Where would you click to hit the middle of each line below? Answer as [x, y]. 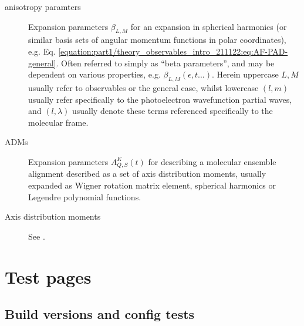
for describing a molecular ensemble [212, 161]
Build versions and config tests [100, 314]
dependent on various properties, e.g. [94, 74]
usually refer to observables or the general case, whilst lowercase [143, 87]
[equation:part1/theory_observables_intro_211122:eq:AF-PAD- [173, 51]
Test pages [48, 276]
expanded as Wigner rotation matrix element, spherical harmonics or [152, 185]
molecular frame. [58, 122]
